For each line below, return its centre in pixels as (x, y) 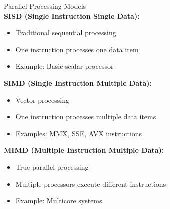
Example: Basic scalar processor (65, 66)
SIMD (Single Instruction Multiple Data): (78, 83)
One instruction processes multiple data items (86, 117)
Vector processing (42, 100)
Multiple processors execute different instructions (91, 184)
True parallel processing (52, 167)
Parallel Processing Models (45, 6)
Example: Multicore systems (59, 201)
